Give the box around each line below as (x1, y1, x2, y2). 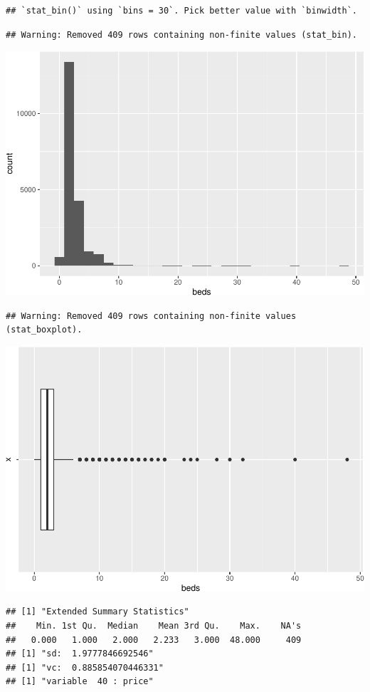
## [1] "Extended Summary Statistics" (6, 607, 189, 617)
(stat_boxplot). (6, 325, 83, 335)
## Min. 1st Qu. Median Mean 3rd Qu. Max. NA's (6, 620, 302, 631)
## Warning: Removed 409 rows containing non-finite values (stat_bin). (6, 29, 357, 40)
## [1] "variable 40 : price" (6, 676, 154, 687)
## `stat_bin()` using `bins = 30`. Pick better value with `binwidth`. (6, 6, 357, 16)
